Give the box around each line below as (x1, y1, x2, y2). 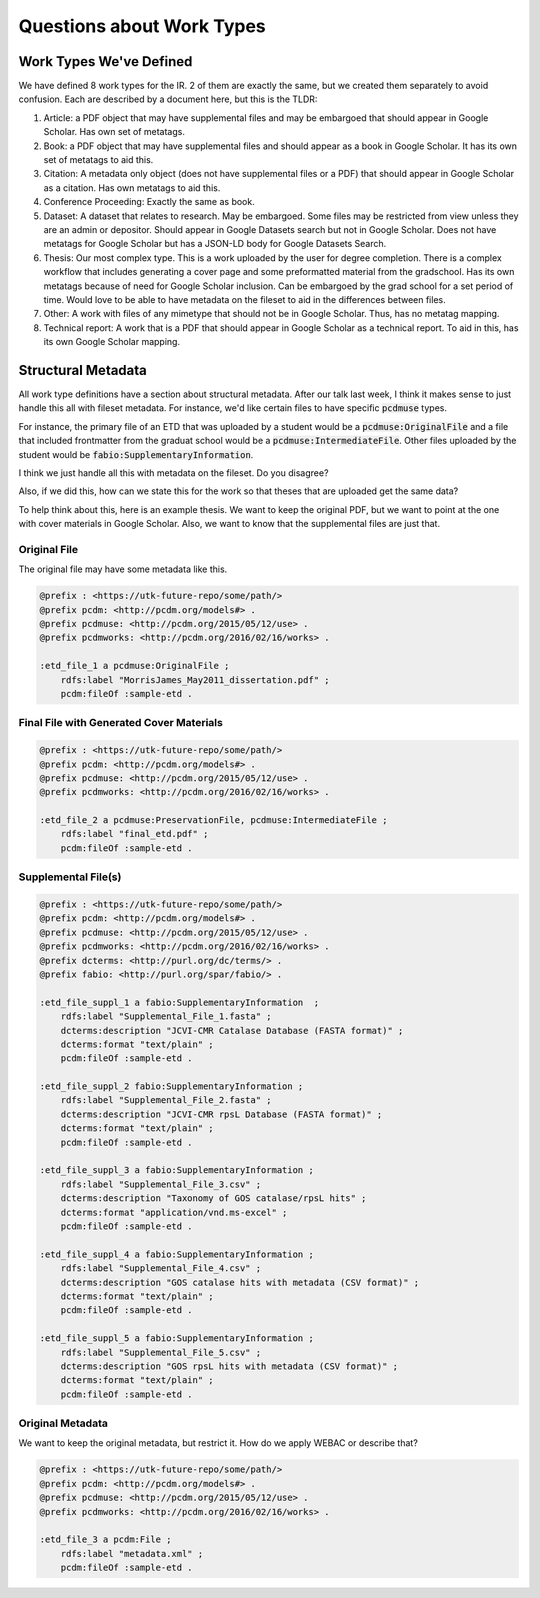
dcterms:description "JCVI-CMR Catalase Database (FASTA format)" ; (60, 1025, 404, 1036)
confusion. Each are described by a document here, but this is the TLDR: (18, 93, 318, 105)
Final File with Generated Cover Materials (18, 716, 224, 730)
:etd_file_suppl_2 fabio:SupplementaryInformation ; (39, 1081, 304, 1092)
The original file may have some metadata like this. (18, 563, 228, 575)
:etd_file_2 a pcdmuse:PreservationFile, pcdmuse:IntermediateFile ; (39, 815, 388, 826)
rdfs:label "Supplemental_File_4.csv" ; (60, 1263, 262, 1274)
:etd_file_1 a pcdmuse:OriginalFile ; (39, 660, 230, 672)
